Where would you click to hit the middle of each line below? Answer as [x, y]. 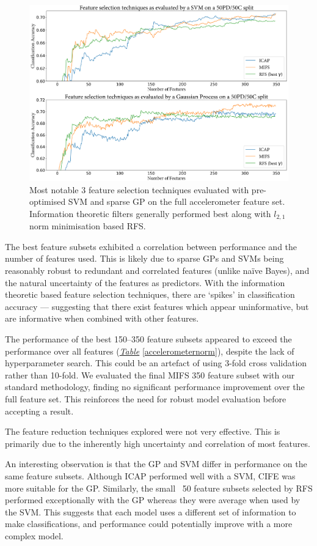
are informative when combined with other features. [102, 318]
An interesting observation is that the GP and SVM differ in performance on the [156, 464]
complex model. [34, 535]
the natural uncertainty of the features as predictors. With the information [145, 282]
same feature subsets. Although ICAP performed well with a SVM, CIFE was [150, 475]
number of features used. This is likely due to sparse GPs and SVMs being [144, 258]
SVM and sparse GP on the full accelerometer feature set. [177, 201]
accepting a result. [39, 411]
